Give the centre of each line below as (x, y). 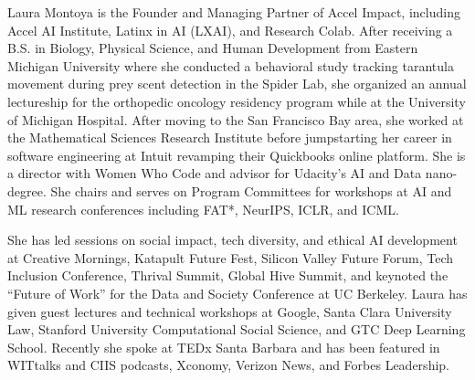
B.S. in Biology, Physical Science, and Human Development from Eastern (213, 48)
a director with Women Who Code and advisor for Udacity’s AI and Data (215, 173)
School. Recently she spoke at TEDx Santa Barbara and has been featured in (224, 347)
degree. (27, 190)
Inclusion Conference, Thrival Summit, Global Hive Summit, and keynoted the (228, 275)
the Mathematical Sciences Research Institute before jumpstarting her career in (230, 137)
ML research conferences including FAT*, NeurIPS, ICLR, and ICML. (203, 209)
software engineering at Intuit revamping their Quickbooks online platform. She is (237, 155)
